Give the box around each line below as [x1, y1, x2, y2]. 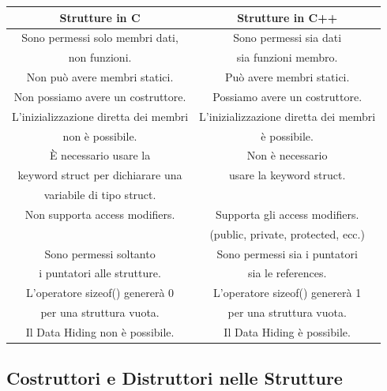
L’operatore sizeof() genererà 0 [26, 284, 175, 301]
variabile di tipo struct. [43, 186, 156, 203]
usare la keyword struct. [229, 167, 346, 183]
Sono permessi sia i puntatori [216, 245, 358, 261]
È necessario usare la [49, 147, 151, 164]
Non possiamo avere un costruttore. [13, 88, 186, 104]
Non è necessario [246, 147, 328, 164]
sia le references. [247, 265, 327, 281]
